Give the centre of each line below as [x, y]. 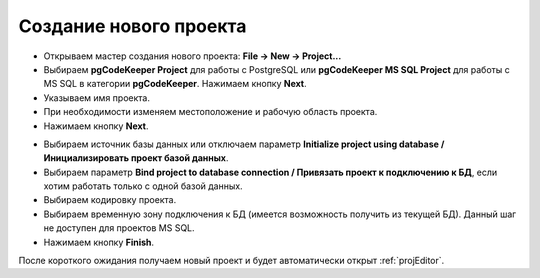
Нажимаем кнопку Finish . [99, 242]
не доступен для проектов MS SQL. [119, 228]
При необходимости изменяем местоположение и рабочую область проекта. [210, 112]
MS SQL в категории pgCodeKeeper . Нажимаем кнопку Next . [175, 84]
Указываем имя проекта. [96, 97]
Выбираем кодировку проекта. [110, 200]
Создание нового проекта [132, 26]
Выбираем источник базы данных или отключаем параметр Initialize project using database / [244, 144]
